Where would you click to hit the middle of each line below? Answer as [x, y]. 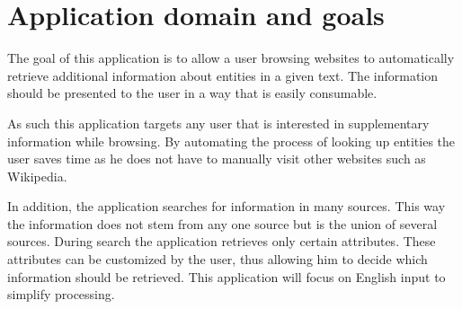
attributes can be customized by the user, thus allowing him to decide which [218, 259]
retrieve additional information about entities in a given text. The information [223, 75]
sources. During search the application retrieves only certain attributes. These [222, 241]
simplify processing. [61, 294]
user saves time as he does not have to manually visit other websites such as [217, 159]
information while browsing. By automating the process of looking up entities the [231, 141]
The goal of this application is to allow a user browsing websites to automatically [231, 58]
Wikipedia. [37, 176]
